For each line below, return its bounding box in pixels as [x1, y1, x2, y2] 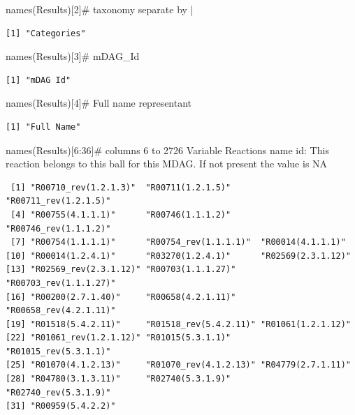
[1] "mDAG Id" [6, 75, 71, 85]
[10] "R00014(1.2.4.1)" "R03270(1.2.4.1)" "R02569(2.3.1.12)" [6, 250, 351, 261]
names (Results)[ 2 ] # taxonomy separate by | [6, 2, 194, 16]
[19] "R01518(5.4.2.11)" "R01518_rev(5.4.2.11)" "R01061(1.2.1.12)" [6, 319, 351, 329]
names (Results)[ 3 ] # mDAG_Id [6, 49, 140, 63]
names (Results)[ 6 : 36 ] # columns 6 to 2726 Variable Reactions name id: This [6, 142, 329, 157]
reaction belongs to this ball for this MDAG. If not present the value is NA [6, 156, 328, 171]
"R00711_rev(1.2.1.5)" [6, 196, 111, 206]
